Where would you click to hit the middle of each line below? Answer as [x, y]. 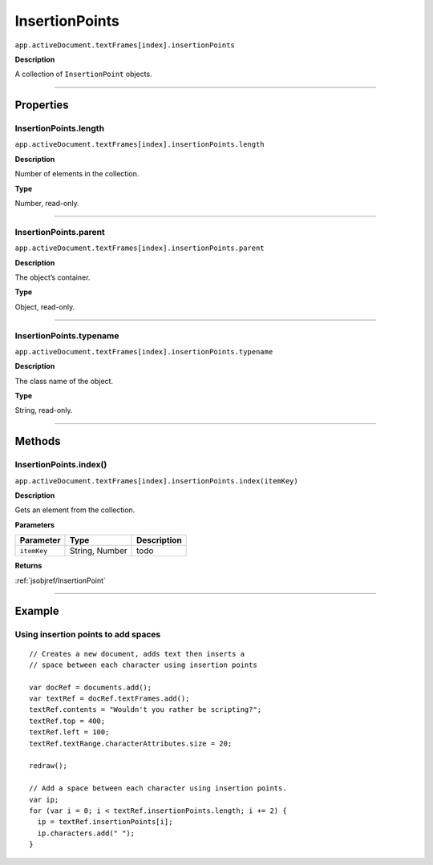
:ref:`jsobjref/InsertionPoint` [60, 580]
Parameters [35, 524]
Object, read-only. [45, 307]
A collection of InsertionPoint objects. [83, 74]
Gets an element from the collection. [75, 510]
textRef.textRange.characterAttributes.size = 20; [131, 743]
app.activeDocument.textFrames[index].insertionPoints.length [140, 145]
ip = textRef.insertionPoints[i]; [105, 822]
